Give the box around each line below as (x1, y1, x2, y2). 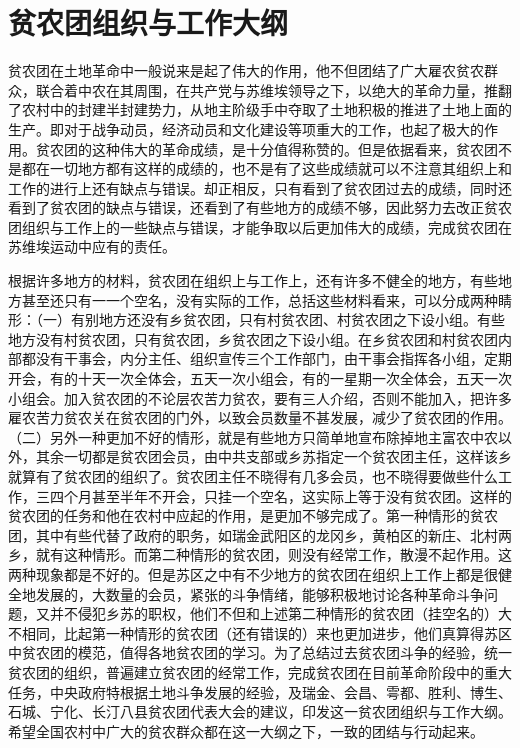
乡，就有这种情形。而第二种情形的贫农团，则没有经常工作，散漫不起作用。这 (8, 544, 512, 565)
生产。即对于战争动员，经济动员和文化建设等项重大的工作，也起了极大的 (8, 118, 484, 139)
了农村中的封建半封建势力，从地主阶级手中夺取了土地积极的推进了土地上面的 (8, 99, 512, 120)
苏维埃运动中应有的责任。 (8, 236, 176, 257)
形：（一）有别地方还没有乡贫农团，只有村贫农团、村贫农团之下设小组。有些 (8, 309, 505, 330)
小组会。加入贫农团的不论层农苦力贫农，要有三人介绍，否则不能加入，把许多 (8, 387, 512, 408)
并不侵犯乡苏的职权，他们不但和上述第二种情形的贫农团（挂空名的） (49, 603, 498, 624)
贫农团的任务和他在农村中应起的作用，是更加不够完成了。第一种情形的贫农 (8, 505, 498, 526)
